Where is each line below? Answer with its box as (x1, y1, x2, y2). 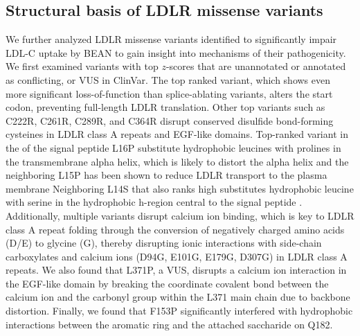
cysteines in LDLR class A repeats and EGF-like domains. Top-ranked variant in (6, 127, 348, 141)
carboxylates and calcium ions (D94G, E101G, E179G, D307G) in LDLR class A (6, 249, 348, 263)
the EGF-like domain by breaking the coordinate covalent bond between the (6, 276, 329, 290)
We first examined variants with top (6, 59, 159, 73)
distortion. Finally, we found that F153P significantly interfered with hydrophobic (6, 303, 353, 318)
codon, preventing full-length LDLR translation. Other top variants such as (6, 100, 325, 114)
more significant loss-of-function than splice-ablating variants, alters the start (6, 86, 333, 100)
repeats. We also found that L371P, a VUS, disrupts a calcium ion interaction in (6, 263, 347, 277)
